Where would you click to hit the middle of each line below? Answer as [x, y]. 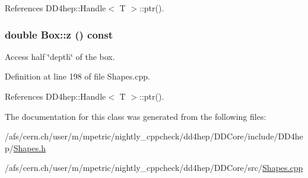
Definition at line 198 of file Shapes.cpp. [77, 76]
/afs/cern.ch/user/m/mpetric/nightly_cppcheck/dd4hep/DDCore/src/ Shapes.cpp [154, 168]
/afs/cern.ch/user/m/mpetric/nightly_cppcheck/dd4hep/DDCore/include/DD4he [154, 136]
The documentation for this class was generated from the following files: [136, 116]
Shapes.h [29, 147]
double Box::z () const [59, 34]
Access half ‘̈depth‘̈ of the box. [60, 56]
